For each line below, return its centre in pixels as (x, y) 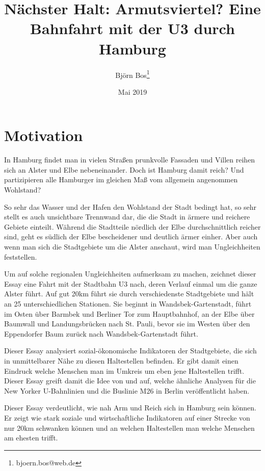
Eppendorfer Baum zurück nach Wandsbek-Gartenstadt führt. (101, 333)
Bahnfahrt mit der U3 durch (132, 28)
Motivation (44, 135)
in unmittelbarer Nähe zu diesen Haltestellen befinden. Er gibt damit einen (121, 360)
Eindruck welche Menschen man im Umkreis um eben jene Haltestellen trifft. (124, 370)
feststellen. (21, 256)
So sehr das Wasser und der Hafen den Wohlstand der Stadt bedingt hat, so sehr (130, 206)
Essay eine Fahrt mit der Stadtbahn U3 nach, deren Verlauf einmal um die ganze (131, 283)
